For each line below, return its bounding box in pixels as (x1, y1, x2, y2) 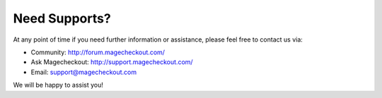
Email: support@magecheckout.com (30, 68, 137, 76)
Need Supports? (13, 11, 111, 26)
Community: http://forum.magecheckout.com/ (30, 48, 166, 56)
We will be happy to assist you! (13, 81, 104, 90)
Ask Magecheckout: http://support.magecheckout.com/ (30, 58, 194, 66)
